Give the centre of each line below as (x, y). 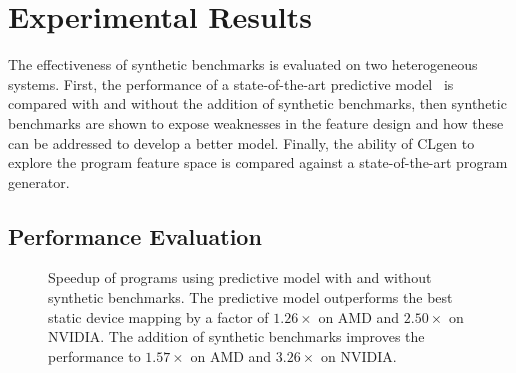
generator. (39, 181)
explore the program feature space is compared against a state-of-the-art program (258, 162)
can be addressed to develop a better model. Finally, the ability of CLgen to (241, 142)
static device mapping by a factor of (158, 316)
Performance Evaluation (135, 235)
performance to (94, 355)
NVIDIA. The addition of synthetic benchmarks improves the (236, 336)
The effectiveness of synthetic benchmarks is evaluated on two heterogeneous (243, 64)
